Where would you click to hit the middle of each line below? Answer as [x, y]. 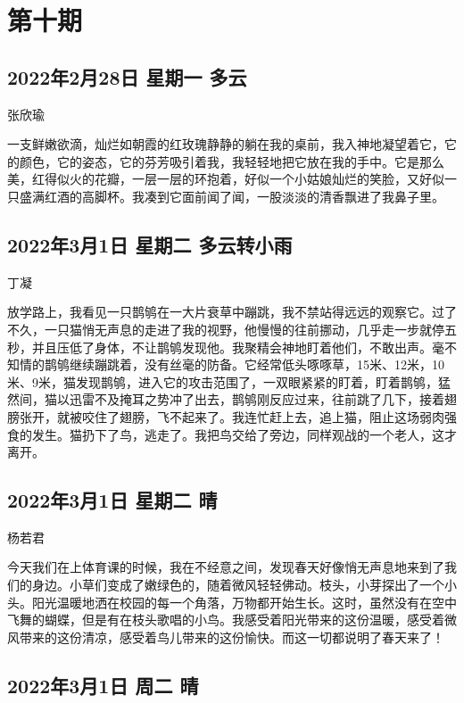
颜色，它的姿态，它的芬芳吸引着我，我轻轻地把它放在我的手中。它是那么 [232, 161]
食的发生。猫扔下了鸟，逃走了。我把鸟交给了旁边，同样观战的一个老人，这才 [232, 434]
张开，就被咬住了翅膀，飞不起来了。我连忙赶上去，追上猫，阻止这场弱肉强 [238, 416]
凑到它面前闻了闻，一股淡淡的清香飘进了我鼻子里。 [294, 196]
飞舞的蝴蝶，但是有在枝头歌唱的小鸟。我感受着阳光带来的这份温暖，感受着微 [232, 620]
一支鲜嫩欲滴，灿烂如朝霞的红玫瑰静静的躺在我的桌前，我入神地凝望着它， [226, 144]
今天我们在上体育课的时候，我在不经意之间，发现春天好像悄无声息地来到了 [226, 567]
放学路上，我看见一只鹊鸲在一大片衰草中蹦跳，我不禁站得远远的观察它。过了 [232, 312]
